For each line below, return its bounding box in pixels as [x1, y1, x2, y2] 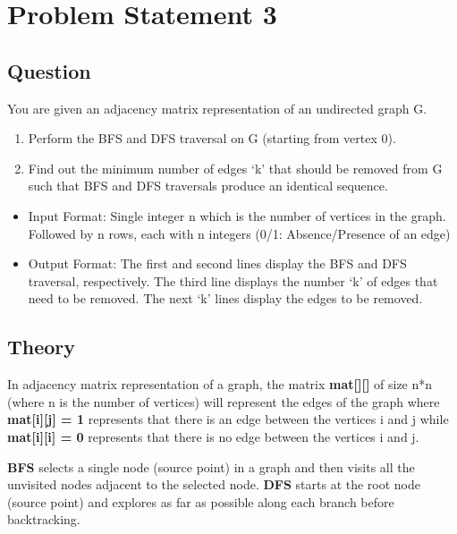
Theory [7, 333, 76, 360]
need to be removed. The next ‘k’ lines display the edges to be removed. [28, 289, 423, 308]
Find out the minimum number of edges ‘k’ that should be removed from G [28, 158, 443, 177]
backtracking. [7, 510, 80, 529]
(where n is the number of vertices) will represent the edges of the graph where [7, 392, 440, 411]
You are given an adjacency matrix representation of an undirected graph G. [7, 98, 427, 117]
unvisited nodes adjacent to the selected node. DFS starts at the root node [7, 475, 421, 494]
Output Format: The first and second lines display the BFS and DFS [28, 254, 407, 273]
